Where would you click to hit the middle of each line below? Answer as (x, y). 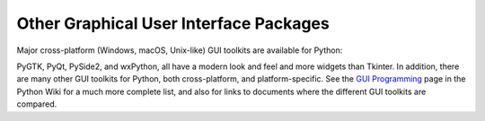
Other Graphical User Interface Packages (173, 23)
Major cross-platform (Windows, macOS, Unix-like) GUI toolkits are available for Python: (180, 50)
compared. (37, 104)
